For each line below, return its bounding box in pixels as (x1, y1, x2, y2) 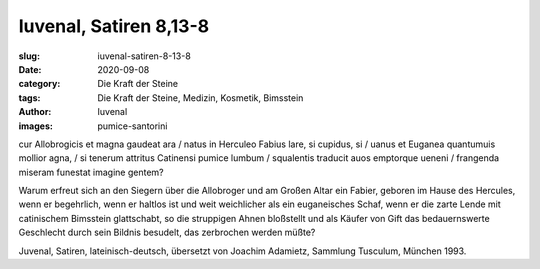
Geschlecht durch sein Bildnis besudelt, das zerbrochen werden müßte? (18, 226, 316, 239)
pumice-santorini (97, 120, 168, 132)
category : (18, 78, 61, 90)
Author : (18, 106, 52, 118)
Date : (18, 63, 42, 75)
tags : (18, 91, 41, 104)
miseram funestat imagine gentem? (18, 166, 164, 178)
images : (18, 120, 54, 132)
